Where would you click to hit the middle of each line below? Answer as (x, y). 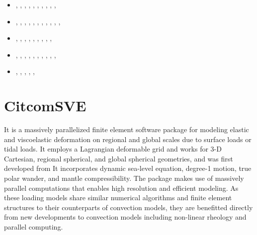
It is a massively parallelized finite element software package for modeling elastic (127, 129)
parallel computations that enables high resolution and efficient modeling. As (121, 188)
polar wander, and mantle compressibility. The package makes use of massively (124, 178)
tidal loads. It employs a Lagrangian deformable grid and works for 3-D (113, 149)
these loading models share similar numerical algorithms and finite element (118, 197)
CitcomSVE (45, 106)
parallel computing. (34, 227)
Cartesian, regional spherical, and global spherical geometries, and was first (119, 158)
